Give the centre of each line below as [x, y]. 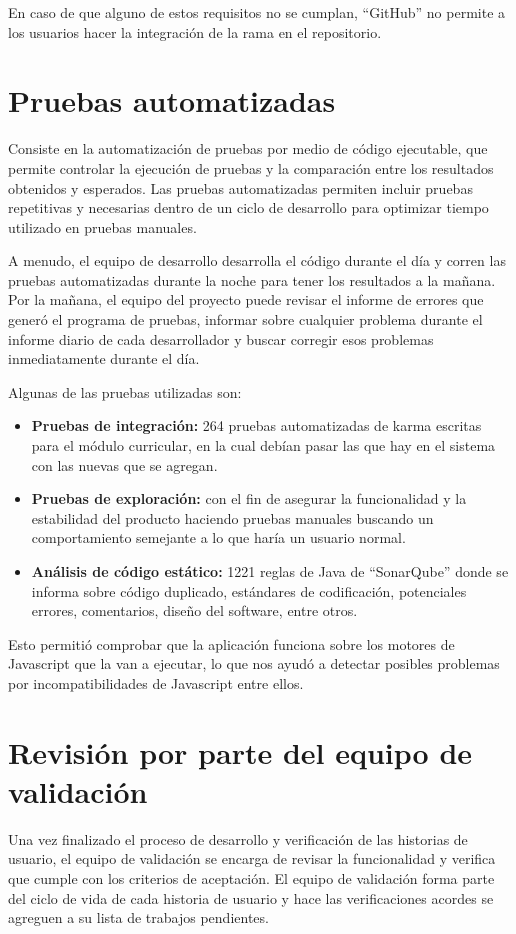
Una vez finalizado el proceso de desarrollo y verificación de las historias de [238, 838]
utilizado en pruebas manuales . [102, 226]
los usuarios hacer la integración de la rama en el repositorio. [195, 31]
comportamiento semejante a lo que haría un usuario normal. [218, 537]
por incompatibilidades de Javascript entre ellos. [156, 682]
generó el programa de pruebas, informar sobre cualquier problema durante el [245, 319]
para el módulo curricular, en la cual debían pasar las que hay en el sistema [263, 445]
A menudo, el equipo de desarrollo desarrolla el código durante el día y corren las [257, 260]
